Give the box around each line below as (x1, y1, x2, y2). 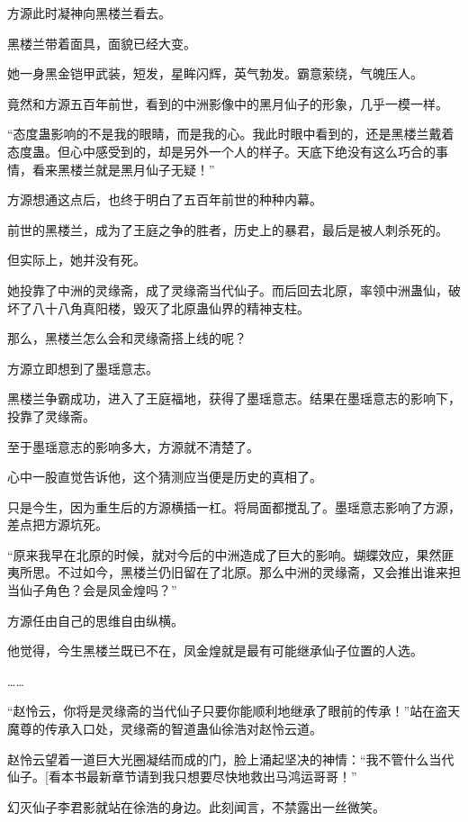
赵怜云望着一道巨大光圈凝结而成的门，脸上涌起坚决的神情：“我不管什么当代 (7, 749, 454, 768)
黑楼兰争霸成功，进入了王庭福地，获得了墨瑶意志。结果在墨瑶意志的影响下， (7, 389, 461, 408)
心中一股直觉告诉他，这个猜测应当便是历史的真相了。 (7, 467, 322, 486)
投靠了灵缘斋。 (7, 406, 95, 425)
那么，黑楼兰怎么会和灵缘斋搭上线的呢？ (7, 329, 247, 348)
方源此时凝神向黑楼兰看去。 (7, 4, 171, 22)
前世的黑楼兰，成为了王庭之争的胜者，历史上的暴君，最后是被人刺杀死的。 (7, 220, 448, 239)
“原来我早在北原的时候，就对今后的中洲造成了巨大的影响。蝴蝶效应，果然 (7, 545, 442, 564)
